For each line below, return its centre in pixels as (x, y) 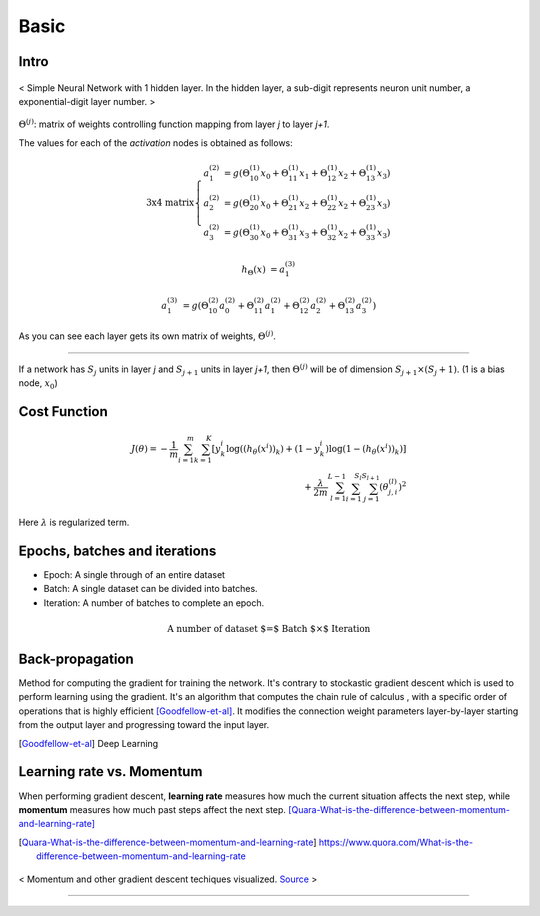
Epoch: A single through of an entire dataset (134, 574)
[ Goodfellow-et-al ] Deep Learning (88, 743)
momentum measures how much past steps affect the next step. (152, 809)
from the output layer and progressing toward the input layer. (144, 725)
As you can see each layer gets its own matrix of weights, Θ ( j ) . (147, 335)
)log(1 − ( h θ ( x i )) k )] (366, 449)
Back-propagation (76, 658)
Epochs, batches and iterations (117, 550)
